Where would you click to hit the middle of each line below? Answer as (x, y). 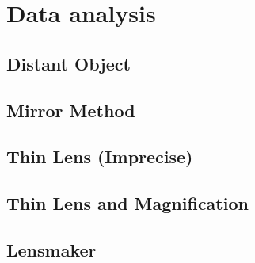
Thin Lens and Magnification (127, 203)
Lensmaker (51, 249)
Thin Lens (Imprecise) (100, 156)
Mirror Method (71, 110)
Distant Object (69, 63)
